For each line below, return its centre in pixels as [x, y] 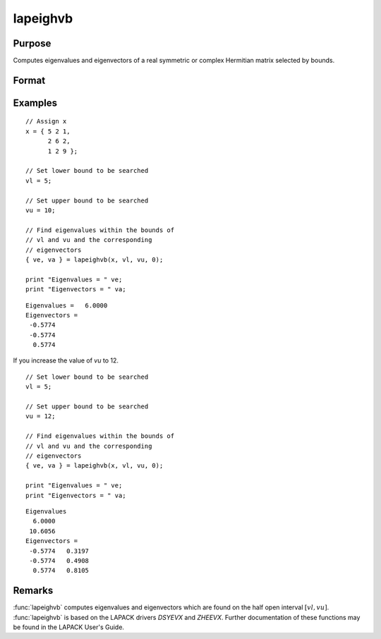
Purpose [32, 43]
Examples [35, 103]
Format [29, 80]
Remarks [33, 591]
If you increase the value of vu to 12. [66, 360]
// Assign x [46, 121]
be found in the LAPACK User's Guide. [69, 627]
